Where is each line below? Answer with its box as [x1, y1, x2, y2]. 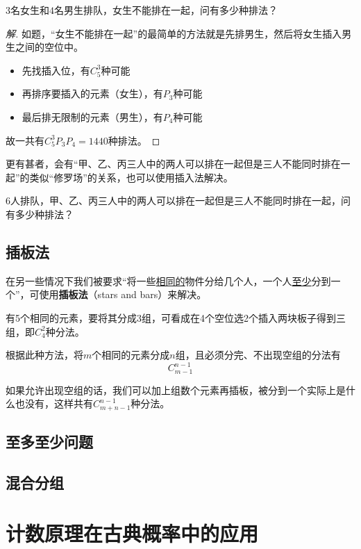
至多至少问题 [6, 431, 93, 452]
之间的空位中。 [15, 40, 83, 54]
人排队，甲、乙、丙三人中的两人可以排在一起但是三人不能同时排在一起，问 [10, 193, 351, 208]
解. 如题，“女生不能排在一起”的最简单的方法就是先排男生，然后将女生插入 [6, 26, 342, 40]
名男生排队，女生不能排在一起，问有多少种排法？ [54, 3, 278, 17]
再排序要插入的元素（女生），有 [22, 86, 163, 101]
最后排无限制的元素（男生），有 [22, 109, 163, 124]
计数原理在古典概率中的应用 [6, 519, 259, 548]
